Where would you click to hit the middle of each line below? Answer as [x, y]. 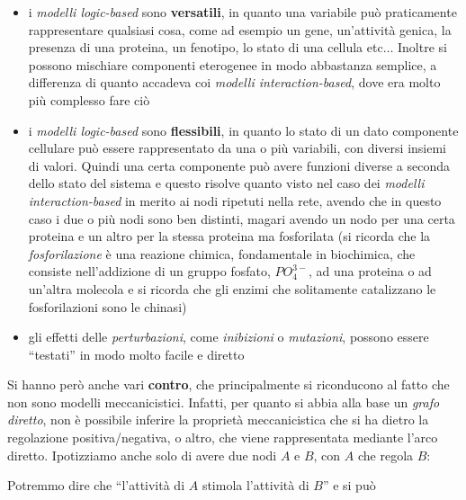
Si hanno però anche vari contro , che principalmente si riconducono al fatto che [229, 384]
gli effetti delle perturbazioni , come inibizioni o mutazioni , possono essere [229, 337]
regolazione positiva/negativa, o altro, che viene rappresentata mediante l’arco [223, 437]
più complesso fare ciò [89, 99]
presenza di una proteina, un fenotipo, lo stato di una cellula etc [206, 47]
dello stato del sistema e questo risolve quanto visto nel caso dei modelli [226, 183]
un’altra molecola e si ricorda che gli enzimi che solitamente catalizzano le [232, 288]
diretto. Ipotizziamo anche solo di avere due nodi [142, 455]
